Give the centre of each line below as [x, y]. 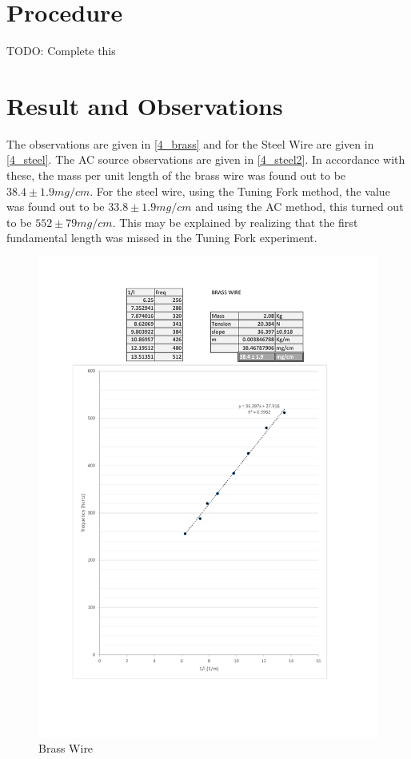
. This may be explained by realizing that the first [235, 222]
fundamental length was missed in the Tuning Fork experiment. [162, 238]
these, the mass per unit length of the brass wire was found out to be [176, 175]
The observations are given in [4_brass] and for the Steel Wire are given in [190, 143]
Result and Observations [145, 105]
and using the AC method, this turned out [299, 207]
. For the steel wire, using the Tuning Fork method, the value [240, 191]
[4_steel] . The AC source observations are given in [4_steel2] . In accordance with [206, 159]
